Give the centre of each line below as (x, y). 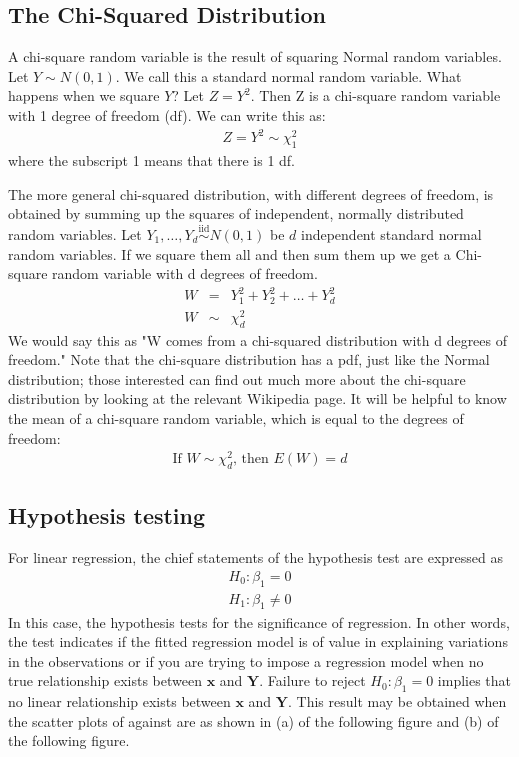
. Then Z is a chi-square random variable (375, 95)
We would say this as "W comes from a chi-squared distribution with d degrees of (258, 339)
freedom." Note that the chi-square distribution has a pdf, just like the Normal (249, 359)
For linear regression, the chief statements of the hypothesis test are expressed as (256, 557)
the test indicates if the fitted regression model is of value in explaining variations (258, 641)
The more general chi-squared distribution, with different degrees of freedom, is (251, 193)
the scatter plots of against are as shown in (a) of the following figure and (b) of (253, 720)
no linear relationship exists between (119, 701)
